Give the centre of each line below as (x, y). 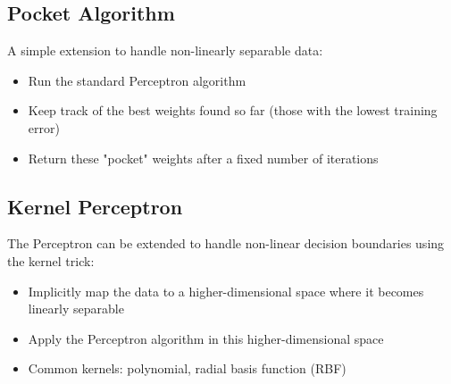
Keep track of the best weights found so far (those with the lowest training (233, 110)
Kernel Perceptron (95, 206)
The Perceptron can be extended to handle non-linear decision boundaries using (226, 243)
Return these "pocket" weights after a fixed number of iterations (203, 158)
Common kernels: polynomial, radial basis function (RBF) (187, 368)
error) (44, 127)
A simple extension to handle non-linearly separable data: (165, 50)
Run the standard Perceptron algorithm (137, 80)
